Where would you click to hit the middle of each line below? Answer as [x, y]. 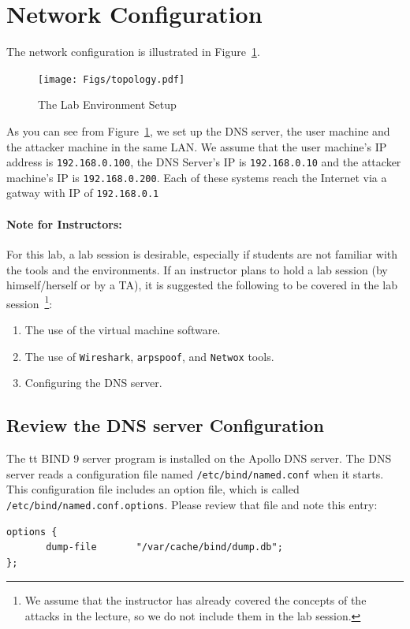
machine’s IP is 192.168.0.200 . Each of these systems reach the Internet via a [197, 177]
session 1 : [30, 302]
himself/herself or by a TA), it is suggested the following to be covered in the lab [202, 285]
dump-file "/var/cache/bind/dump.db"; [164, 547]
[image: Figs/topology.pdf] [112, 79]
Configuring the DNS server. [93, 383]
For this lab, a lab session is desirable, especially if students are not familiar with [202, 253]
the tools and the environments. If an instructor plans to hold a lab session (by [197, 269]
